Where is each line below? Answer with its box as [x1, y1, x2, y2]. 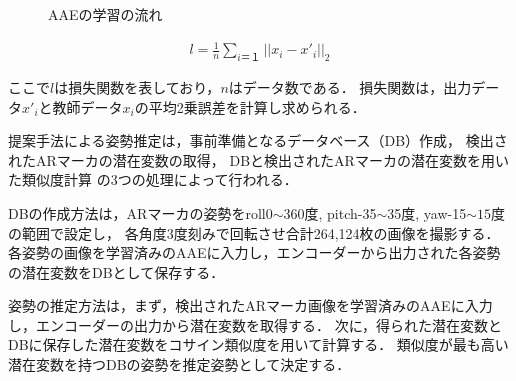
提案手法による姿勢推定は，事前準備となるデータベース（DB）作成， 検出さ [8, 130, 508, 151]
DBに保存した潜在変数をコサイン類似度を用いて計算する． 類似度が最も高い [8, 334, 509, 355]
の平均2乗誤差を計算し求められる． [134, 96, 366, 117]
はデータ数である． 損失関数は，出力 [228, 76, 472, 97]
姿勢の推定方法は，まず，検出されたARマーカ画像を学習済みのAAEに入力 [8, 295, 493, 316]
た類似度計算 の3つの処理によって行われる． [8, 169, 298, 190]
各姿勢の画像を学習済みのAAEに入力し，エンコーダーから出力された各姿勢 [8, 242, 501, 263]
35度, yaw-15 [387, 202, 467, 223]
